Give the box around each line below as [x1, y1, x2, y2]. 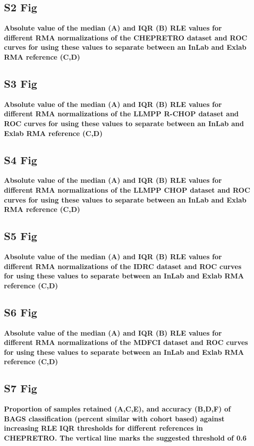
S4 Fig [4, 152, 37, 167]
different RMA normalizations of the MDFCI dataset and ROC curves [4, 337, 248, 347]
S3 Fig [4, 75, 37, 91]
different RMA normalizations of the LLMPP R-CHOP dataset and [4, 108, 239, 119]
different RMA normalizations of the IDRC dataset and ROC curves [4, 261, 242, 271]
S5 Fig [4, 228, 37, 243]
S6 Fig [4, 304, 37, 319]
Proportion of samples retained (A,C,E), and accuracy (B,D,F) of [4, 404, 231, 414]
